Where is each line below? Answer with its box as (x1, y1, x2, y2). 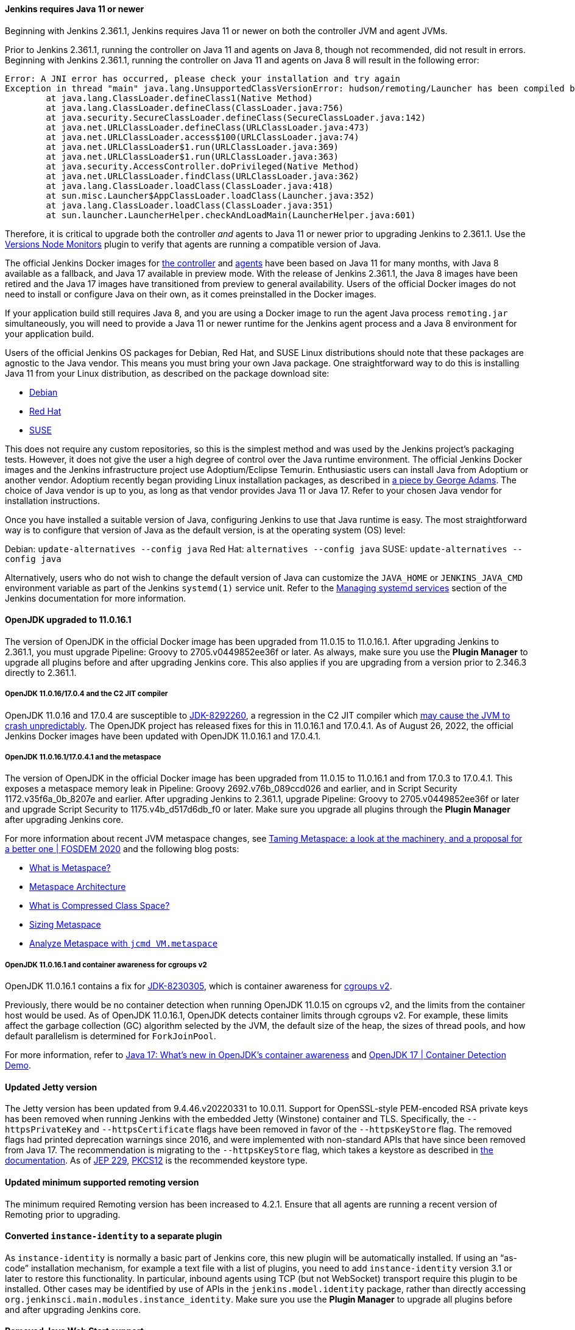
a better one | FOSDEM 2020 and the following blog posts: (5, 844, 239, 855)
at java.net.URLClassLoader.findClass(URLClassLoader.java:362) (46, 171, 359, 181)
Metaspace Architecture (29, 881, 126, 892)
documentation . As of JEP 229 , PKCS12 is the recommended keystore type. (5, 1155, 308, 1166)
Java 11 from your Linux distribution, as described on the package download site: (5, 368, 330, 379)
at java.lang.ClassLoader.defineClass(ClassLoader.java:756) (46, 102, 344, 113)
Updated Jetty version (5, 1081, 97, 1092)
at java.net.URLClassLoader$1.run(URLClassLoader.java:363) (46, 151, 339, 162)
